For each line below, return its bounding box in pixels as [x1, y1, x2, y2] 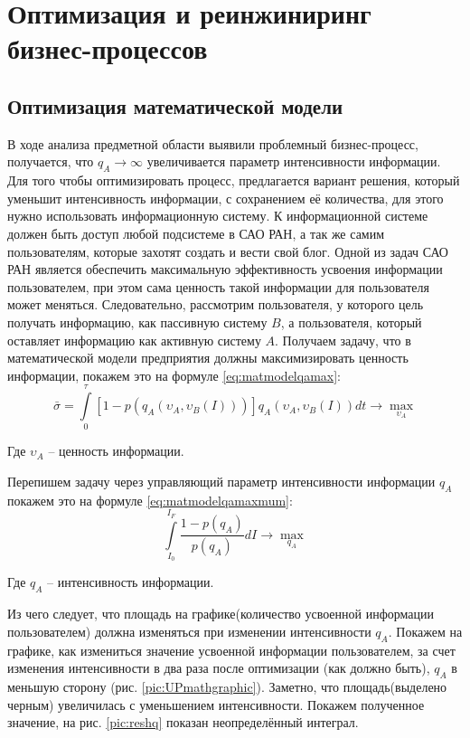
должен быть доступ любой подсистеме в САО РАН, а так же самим [7, 223, 385, 242]
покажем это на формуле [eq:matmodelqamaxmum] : [7, 490, 293, 509]
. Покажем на [388, 621, 463, 640]
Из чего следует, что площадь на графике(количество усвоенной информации [7, 604, 434, 623]
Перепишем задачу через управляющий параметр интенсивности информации [7, 472, 436, 490]
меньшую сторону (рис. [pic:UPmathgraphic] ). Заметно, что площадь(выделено [7, 676, 447, 695]
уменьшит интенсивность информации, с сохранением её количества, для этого [7, 188, 444, 207]
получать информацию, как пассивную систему [7, 312, 268, 331]
